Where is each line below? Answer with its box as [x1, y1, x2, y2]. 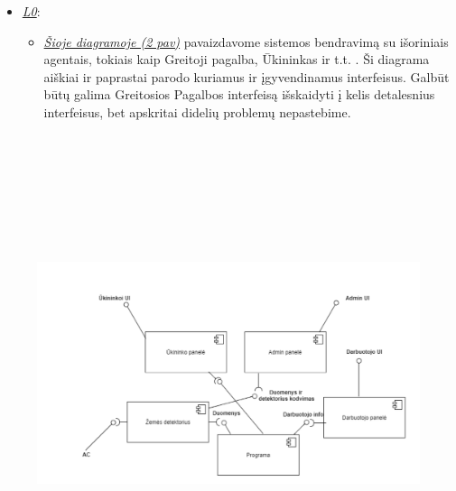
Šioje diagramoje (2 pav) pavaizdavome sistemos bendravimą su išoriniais [43, 32, 449, 51]
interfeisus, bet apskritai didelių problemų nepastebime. [43, 102, 351, 121]
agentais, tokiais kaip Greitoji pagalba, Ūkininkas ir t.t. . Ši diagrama [43, 50, 430, 69]
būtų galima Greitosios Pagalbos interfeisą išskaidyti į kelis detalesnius [43, 85, 435, 104]
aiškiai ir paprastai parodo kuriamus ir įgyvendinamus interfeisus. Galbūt [43, 67, 450, 86]
